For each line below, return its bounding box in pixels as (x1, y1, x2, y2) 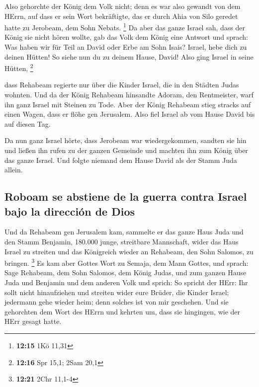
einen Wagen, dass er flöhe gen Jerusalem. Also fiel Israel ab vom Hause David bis (4, 109, 255, 119)
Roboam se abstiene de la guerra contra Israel (4, 189, 247, 204)
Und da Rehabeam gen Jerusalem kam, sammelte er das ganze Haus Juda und (4, 227, 244, 237)
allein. (4, 164, 23, 175)
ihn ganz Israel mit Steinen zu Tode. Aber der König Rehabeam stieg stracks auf (4, 99, 251, 109)
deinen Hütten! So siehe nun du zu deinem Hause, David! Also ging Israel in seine (4, 51, 254, 62)
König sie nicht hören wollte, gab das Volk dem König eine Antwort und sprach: (4, 32, 248, 42)
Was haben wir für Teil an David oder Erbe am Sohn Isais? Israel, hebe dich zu (4, 42, 247, 52)
